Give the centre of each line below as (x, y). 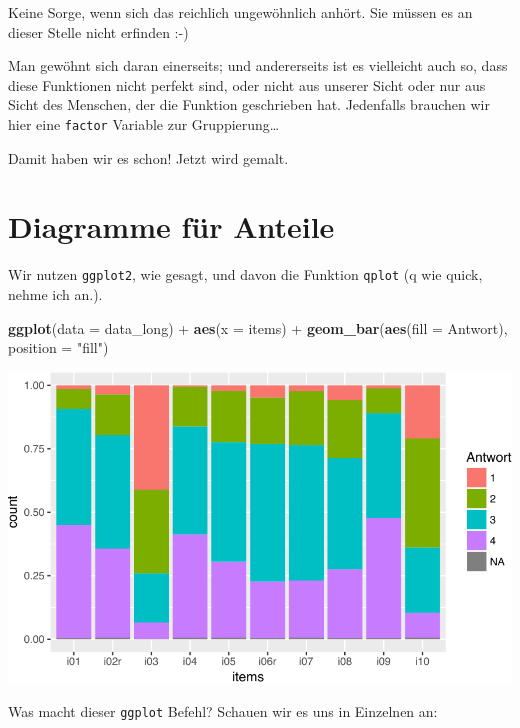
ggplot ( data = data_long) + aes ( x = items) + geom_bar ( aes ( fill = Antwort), (258, 327)
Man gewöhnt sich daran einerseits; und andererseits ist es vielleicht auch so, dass (258, 65)
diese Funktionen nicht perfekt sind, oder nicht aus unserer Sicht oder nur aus (247, 84)
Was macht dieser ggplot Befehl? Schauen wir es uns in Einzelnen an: (223, 710)
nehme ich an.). (55, 294)
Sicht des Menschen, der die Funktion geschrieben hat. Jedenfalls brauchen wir (249, 104)
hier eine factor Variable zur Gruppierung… (144, 123)
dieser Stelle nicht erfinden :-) (98, 31)
